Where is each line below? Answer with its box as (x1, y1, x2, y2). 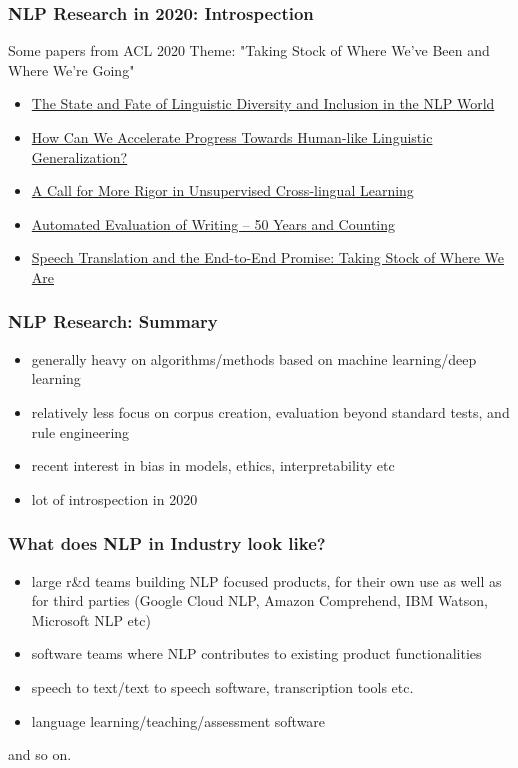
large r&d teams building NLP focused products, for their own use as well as (31, 570, 502, 591)
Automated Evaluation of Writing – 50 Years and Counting (31, 213, 396, 234)
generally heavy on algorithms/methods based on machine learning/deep (31, 348, 477, 369)
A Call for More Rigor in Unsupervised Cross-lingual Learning (31, 180, 414, 201)
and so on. (8, 744, 72, 765)
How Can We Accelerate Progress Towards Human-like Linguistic (31, 127, 433, 147)
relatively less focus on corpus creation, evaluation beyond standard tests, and (31, 401, 510, 422)
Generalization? (31, 146, 128, 167)
